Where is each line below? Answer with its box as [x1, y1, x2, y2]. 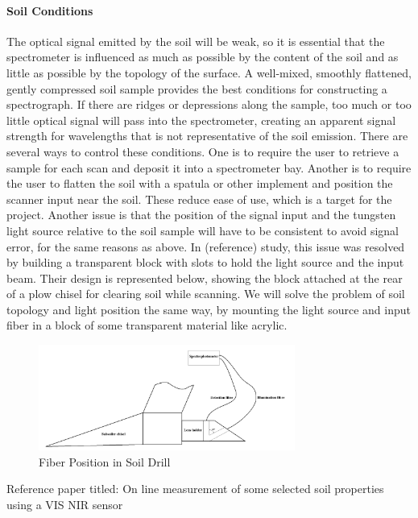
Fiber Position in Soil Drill [39, 453, 171, 470]
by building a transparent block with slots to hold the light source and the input [6, 254, 404, 271]
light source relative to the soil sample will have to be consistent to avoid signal [6, 222, 399, 238]
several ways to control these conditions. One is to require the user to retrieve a [6, 143, 399, 160]
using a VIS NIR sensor [6, 495, 123, 512]
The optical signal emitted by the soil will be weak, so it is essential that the [6, 32, 385, 49]
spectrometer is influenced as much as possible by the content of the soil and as [6, 48, 399, 65]
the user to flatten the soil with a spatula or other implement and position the [6, 175, 393, 192]
